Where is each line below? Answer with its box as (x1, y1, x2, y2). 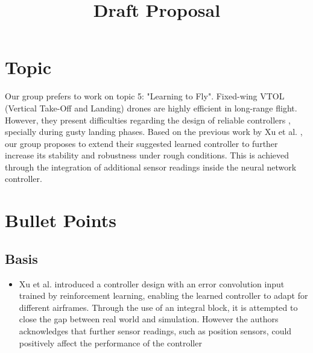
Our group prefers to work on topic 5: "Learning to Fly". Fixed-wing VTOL (5, 90, 285, 102)
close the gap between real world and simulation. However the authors (19, 313, 279, 325)
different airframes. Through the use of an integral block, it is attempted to (19, 301, 298, 313)
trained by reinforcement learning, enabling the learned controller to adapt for (19, 289, 308, 302)
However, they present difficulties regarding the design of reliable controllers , (5, 113, 291, 126)
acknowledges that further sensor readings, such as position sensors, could (19, 325, 292, 337)
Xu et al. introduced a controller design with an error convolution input (19, 277, 285, 290)
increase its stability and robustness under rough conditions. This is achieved (5, 149, 289, 161)
